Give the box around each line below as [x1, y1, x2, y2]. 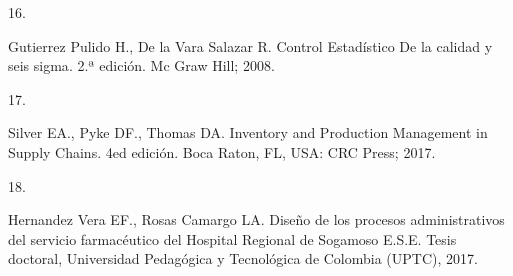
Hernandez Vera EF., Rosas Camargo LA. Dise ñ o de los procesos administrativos [8, 209, 505, 230]
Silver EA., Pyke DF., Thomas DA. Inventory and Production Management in [8, 122, 488, 143]
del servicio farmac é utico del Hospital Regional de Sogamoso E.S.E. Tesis [8, 228, 457, 249]
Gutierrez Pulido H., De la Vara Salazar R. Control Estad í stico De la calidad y [8, 35, 493, 56]
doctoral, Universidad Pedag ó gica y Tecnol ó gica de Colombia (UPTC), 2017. [8, 248, 478, 269]
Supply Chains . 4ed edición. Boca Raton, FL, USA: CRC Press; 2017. [8, 141, 436, 162]
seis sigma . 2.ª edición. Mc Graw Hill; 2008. [8, 55, 275, 76]
